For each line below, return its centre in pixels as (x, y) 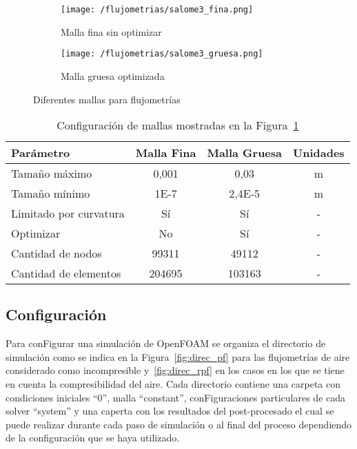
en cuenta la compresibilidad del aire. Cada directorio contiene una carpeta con (173, 384)
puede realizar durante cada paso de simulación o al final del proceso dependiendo (179, 424)
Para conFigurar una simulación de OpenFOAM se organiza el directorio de (166, 343)
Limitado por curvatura (68, 213)
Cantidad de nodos (57, 253)
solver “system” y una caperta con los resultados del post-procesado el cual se (170, 411)
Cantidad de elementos (66, 273)
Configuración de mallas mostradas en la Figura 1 (178, 125)
